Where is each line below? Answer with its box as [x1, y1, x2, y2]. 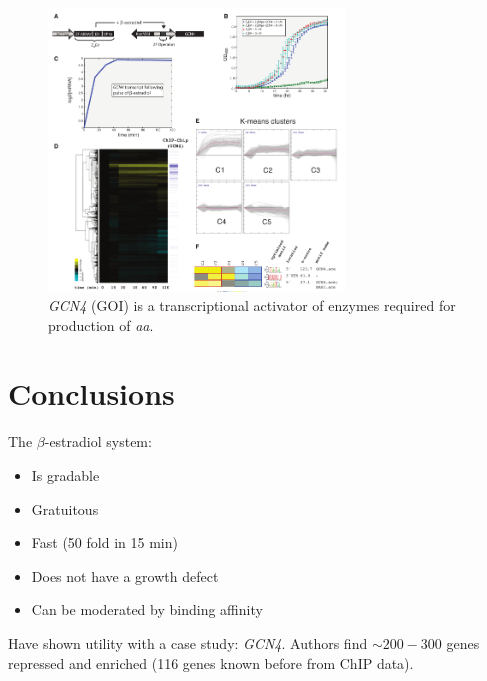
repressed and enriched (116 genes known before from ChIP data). [8, 652, 414, 673]
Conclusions [8, 373, 175, 414]
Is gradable [31, 465, 100, 486]
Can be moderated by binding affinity [31, 599, 263, 620]
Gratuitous [31, 498, 99, 519]
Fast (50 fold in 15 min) [31, 532, 178, 553]
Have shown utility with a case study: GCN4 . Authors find [8, 632, 368, 653]
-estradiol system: [44, 431, 152, 452]
